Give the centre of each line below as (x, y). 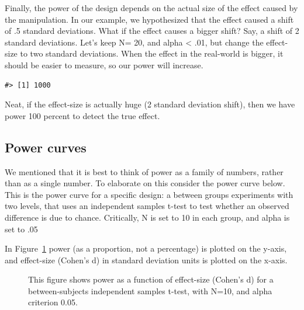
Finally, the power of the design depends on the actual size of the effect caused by (151, 8)
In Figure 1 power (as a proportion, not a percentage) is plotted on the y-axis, (146, 248)
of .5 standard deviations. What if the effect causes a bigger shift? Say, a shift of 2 (152, 31)
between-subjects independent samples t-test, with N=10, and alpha (150, 290)
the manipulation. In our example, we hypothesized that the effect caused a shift (149, 19)
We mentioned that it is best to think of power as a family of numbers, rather (144, 171)
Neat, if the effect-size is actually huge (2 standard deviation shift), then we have (150, 104)
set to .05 (21, 229)
